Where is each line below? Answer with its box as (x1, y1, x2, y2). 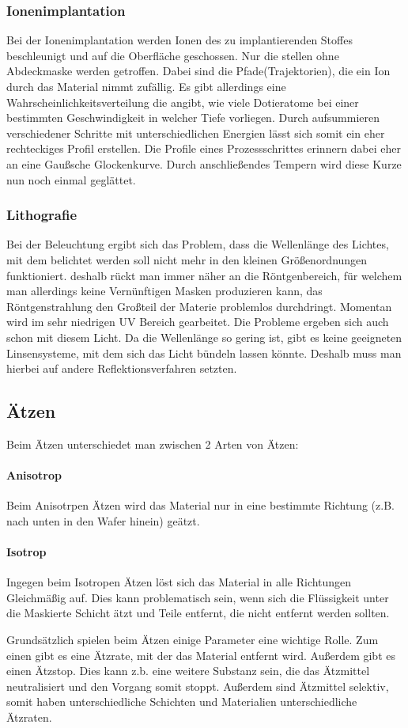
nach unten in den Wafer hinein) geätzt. (6, 512, 200, 529)
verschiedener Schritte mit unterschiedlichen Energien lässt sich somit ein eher (6, 124, 385, 141)
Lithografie (6, 205, 77, 225)
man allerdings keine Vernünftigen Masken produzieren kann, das (6, 282, 323, 299)
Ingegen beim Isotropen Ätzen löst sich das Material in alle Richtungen (6, 574, 352, 590)
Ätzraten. (6, 709, 52, 726)
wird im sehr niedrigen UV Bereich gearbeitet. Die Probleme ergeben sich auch (6, 313, 389, 330)
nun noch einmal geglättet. (6, 171, 136, 188)
